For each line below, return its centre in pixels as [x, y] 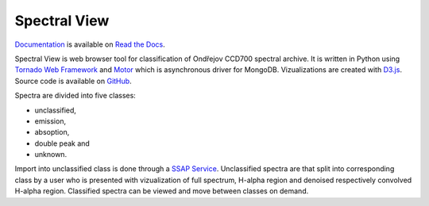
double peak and [62, 143]
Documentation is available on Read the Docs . [90, 44]
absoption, [52, 132]
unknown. [51, 154]
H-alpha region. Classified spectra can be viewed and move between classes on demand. [162, 191]
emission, [50, 121]
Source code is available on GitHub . [73, 81]
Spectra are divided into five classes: [75, 96]
